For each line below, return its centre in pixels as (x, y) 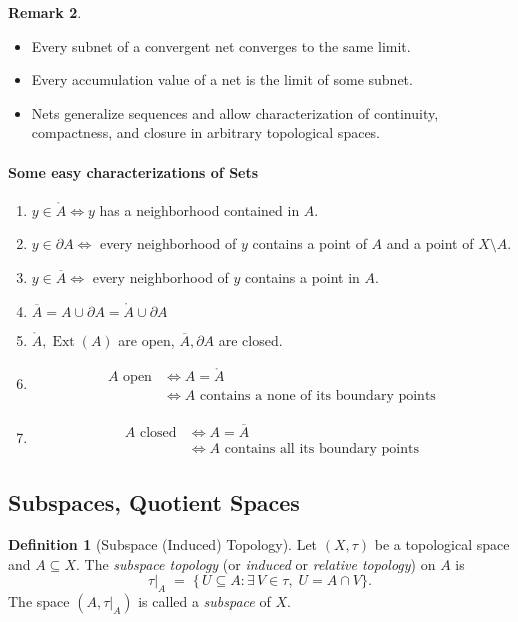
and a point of (430, 243)
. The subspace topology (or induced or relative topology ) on (255, 563)
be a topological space (442, 543)
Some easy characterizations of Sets (133, 171)
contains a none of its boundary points (317, 396)
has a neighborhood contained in (199, 209)
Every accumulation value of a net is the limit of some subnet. (222, 79)
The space (39, 600)
